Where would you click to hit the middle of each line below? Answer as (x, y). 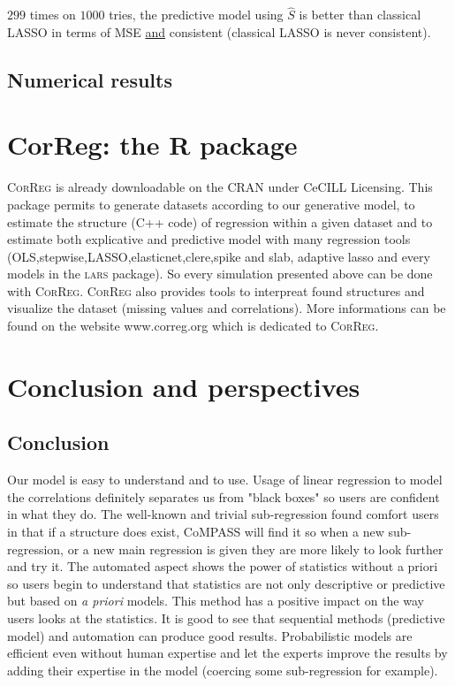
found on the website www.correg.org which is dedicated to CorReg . (193, 326)
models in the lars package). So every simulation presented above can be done (220, 274)
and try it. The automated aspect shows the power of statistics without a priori (223, 566)
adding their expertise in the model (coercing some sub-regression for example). (223, 670)
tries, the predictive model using (196, 15)
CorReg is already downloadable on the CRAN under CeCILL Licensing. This (220, 187)
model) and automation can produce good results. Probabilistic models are (210, 635)
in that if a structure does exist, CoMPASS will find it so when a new (196, 532)
